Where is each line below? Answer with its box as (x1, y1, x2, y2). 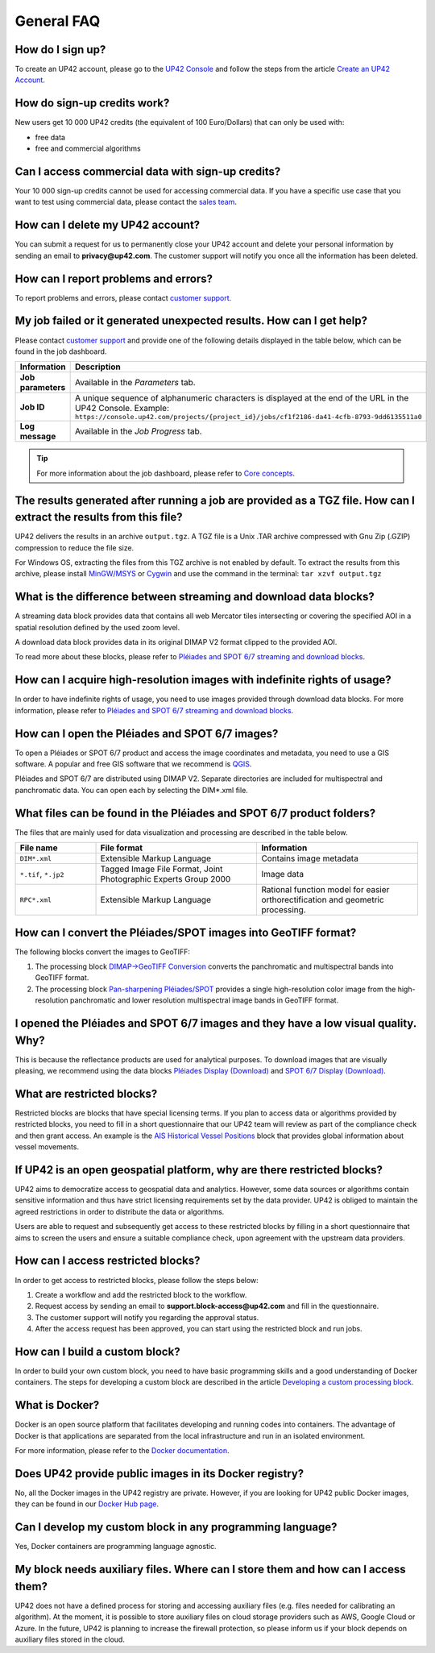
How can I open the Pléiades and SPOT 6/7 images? (14, 726, 279, 741)
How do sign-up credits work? (14, 97, 170, 110)
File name (19, 842, 58, 853)
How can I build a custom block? (14, 1344, 180, 1358)
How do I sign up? (14, 43, 106, 56)
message (19, 431, 56, 442)
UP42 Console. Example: (74, 403, 169, 414)
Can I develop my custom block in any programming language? (14, 1520, 338, 1535)
